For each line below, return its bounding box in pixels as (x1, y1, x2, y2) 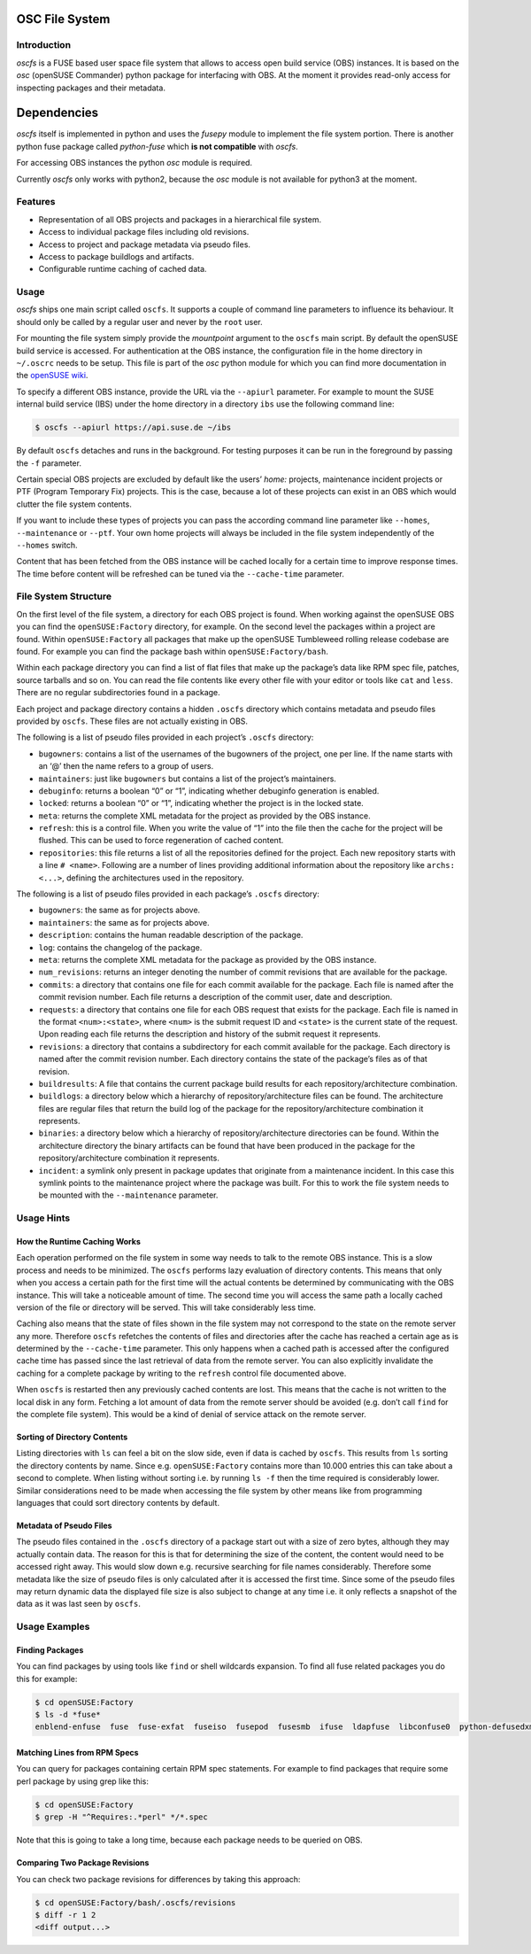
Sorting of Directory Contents (16, 1431, 128, 1443)
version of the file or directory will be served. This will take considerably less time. (16, 1302, 316, 1313)
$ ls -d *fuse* (35, 1710, 101, 1720)
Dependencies (16, 105, 99, 120)
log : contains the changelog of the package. (38, 942, 203, 952)
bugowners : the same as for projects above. (38, 904, 201, 916)
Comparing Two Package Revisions (16, 1857, 150, 1868)
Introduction (16, 39, 71, 51)
